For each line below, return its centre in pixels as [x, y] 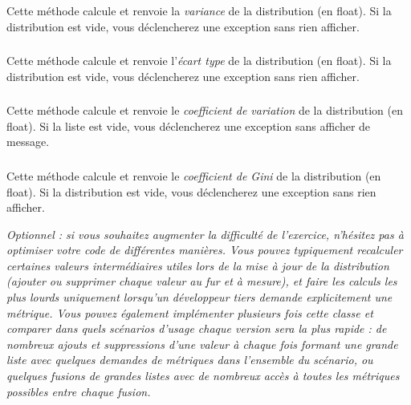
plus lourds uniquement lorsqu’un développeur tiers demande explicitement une [199, 297]
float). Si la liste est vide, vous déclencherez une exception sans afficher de [189, 126]
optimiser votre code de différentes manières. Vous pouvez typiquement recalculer [205, 250]
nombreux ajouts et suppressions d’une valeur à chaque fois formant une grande [202, 344]
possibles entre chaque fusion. [79, 391]
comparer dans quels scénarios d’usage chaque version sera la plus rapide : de [197, 328]
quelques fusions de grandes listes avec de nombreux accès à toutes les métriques [203, 376]
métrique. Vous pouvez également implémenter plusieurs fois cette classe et [190, 312]
